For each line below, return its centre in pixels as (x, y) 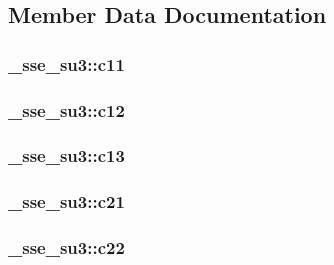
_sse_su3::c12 (66, 109)
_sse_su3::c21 (66, 201)
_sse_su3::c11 (66, 63)
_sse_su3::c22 (66, 247)
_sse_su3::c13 (66, 155)
